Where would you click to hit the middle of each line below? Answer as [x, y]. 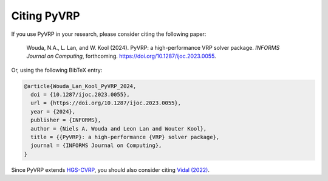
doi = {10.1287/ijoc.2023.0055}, [80, 95]
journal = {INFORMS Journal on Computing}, [96, 145]
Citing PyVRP [46, 16]
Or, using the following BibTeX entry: [57, 70]
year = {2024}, [53, 111]
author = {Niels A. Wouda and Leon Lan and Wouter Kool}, [119, 128]
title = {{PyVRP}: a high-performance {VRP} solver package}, [125, 137]
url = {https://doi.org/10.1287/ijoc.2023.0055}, [106, 103]
